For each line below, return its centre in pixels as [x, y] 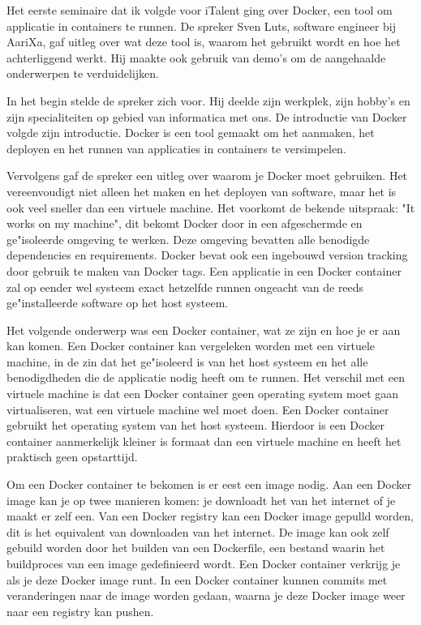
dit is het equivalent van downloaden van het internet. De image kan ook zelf [198, 531]
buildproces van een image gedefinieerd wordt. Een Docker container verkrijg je [204, 563]
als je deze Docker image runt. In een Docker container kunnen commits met [197, 579]
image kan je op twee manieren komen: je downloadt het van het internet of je [201, 500]
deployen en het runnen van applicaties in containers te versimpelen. [176, 148]
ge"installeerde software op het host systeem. [118, 303]
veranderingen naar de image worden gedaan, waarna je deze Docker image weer [206, 595]
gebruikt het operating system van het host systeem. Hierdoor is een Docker [195, 425]
